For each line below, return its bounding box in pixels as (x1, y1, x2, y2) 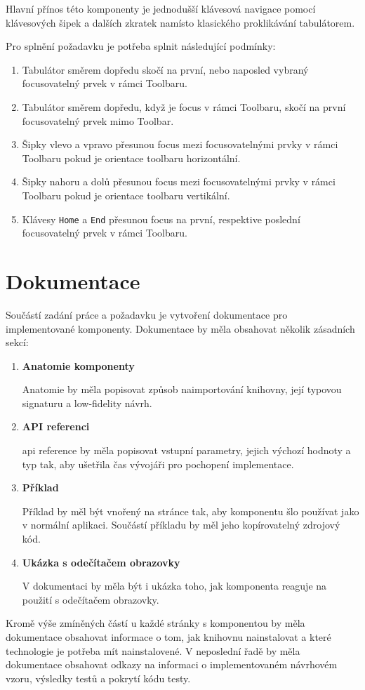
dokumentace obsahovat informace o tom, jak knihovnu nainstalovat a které (6, 630, 331, 644)
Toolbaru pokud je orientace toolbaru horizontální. (22, 150, 241, 165)
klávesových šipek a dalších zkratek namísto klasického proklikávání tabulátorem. (6, 15, 355, 29)
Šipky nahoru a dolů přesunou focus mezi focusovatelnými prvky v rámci (22, 174, 336, 189)
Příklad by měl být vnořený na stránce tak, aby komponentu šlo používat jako (22, 503, 359, 518)
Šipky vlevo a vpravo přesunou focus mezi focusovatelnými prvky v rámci (22, 137, 338, 152)
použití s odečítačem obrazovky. (22, 592, 159, 606)
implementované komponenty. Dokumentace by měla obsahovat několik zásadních (6, 321, 355, 336)
